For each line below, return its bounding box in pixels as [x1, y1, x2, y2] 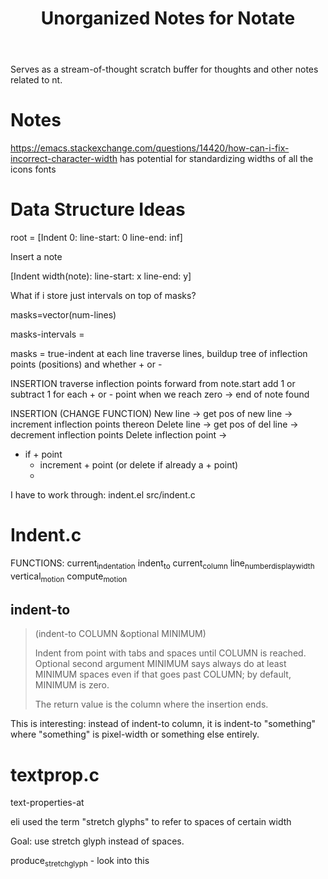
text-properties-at [10, 797, 85, 809]
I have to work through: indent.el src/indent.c [10, 489, 196, 501]
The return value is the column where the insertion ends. [34, 698, 269, 711]
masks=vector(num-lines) [10, 309, 117, 321]
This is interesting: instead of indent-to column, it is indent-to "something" [10, 718, 317, 730]
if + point [24, 448, 63, 461]
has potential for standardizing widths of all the [119, 153, 314, 165]
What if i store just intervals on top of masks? [10, 290, 197, 302]
